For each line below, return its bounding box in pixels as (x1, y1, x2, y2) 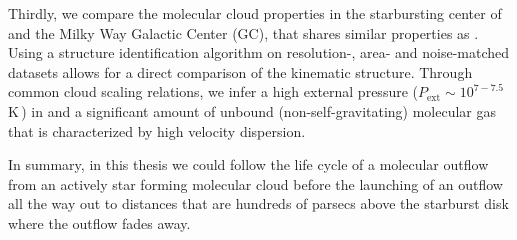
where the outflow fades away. (8, 212, 191, 233)
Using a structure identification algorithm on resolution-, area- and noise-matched (8, 42, 510, 63)
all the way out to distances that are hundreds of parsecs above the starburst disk (8, 193, 509, 214)
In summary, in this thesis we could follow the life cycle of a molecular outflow (8, 154, 489, 175)
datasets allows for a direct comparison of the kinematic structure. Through (8, 61, 473, 82)
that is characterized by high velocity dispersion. (8, 120, 306, 141)
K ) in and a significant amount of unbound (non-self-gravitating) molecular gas (8, 100, 497, 121)
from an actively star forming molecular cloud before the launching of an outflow (8, 173, 503, 194)
